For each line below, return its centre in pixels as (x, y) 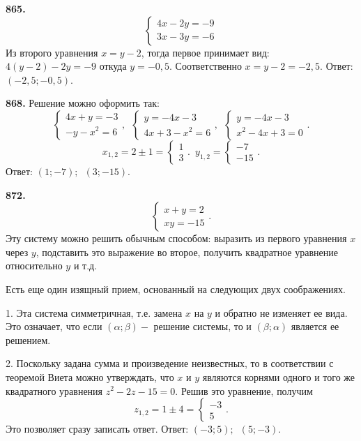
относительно (34, 266)
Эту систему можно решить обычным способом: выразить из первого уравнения (176, 238)
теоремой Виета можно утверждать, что (90, 376)
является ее (315, 326)
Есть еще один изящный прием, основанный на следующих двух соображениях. (176, 289)
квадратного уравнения (54, 390)
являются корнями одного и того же (279, 376)
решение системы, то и (202, 326)
